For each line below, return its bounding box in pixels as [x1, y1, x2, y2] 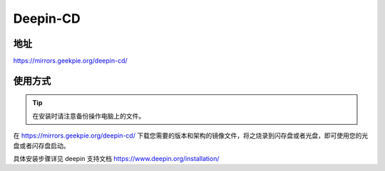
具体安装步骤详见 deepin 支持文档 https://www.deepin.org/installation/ [13, 155, 220, 163]
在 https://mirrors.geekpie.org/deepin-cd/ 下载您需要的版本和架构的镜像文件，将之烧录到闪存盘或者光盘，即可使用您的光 [13, 131, 369, 140]
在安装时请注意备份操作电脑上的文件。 [32, 111, 145, 120]
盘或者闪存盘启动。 [13, 141, 70, 150]
